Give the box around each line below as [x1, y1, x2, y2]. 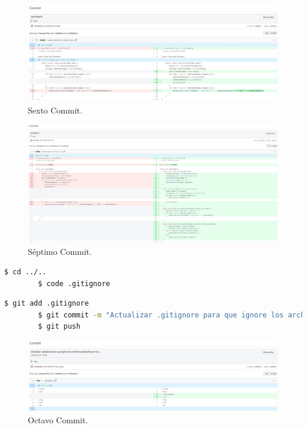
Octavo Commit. [28, 413, 88, 426]
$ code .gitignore [38, 279, 110, 288]
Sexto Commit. [28, 103, 83, 116]
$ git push [38, 322, 80, 331]
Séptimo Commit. [28, 245, 92, 258]
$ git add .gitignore [4, 299, 89, 308]
